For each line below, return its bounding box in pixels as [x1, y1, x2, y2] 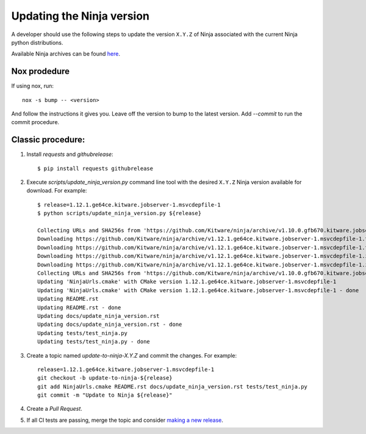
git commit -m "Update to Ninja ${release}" [37, 392, 173, 399]
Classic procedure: [11, 134, 85, 145]
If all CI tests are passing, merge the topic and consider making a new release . [26, 416, 224, 424]
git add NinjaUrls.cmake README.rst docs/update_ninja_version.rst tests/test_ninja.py [37, 383, 308, 390]
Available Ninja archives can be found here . [11, 50, 120, 57]
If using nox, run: [11, 83, 54, 90]
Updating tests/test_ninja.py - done [37, 338, 151, 345]
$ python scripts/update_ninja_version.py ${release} [37, 210, 201, 217]
